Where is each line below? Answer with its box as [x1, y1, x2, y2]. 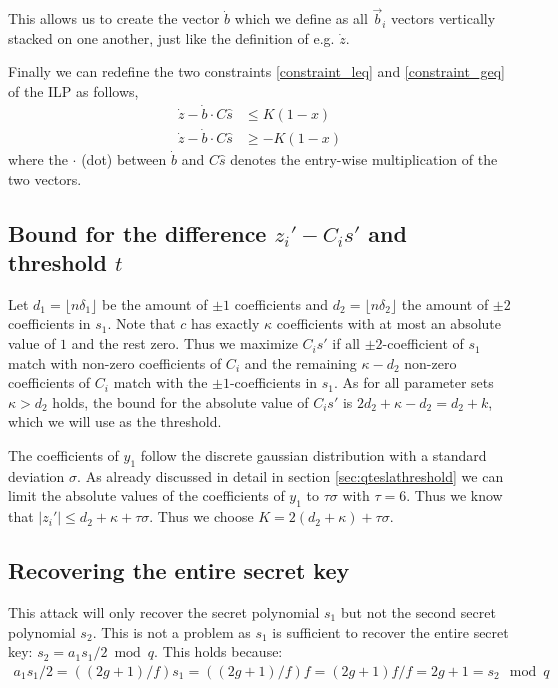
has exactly [190, 313, 260, 334]
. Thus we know [406, 485, 503, 506]
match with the [113, 372, 208, 393]
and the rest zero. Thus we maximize [71, 333, 298, 354]
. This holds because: [154, 641, 283, 662]
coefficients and [234, 293, 329, 314]
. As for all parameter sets [334, 372, 494, 393]
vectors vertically [391, 8, 496, 29]
